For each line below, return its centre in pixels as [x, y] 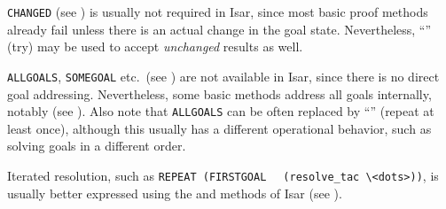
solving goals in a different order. [97, 146]
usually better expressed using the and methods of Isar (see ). [175, 193]
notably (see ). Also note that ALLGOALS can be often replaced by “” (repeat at [221, 111]
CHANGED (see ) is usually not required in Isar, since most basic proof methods [218, 12]
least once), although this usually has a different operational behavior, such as [219, 128]
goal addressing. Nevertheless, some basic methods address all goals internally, [219, 93]
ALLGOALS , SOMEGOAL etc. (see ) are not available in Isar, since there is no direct [223, 76]
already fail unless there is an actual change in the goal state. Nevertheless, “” [219, 29]
